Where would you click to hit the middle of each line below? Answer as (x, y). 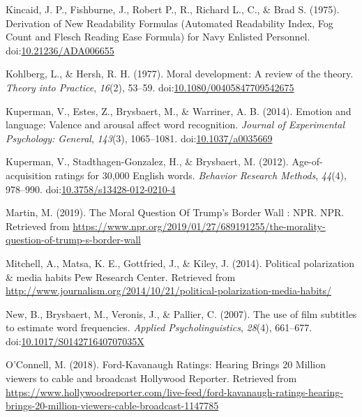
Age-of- (307, 161)
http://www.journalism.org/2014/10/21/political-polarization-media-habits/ (169, 290)
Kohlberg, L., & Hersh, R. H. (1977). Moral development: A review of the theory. (180, 74)
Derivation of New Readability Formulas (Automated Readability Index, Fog (169, 23)
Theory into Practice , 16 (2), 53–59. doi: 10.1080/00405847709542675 (150, 87)
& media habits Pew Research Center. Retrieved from (121, 276)
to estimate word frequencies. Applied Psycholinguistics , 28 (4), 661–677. (159, 327)
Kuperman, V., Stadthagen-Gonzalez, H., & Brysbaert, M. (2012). (147, 161)
